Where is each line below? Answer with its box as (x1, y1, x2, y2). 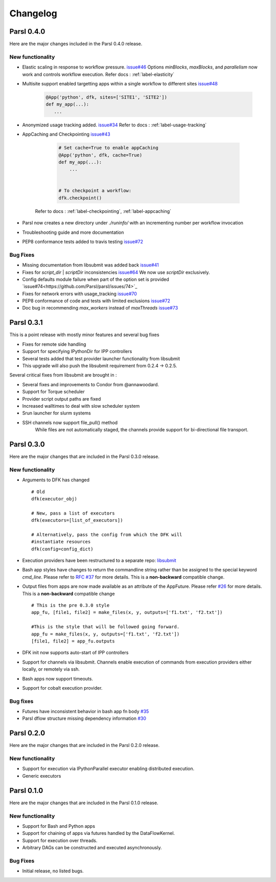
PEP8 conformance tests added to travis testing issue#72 (22, 238, 143, 245)
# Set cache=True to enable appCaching (58, 145, 158, 151)
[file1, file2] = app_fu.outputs (31, 638, 115, 644)
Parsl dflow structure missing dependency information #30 (22, 715, 147, 721)
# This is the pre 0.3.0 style (31, 602, 110, 608)
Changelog (9, 8, 57, 19)
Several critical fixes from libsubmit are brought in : (9, 372, 117, 378)
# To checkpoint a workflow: (58, 188, 132, 194)
